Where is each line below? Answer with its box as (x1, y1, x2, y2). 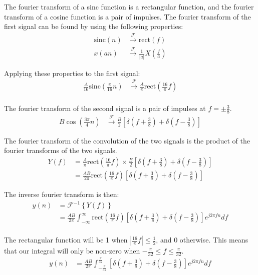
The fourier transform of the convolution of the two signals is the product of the (4, 135, 250, 145)
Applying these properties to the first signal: (4, 67, 140, 78)
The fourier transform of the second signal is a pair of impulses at (4, 103, 206, 113)
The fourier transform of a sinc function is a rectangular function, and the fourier (4, 1, 254, 11)
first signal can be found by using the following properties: (4, 21, 183, 31)
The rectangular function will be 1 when (4, 234, 128, 245)
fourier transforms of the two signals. (4, 145, 117, 155)
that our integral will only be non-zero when (4, 245, 140, 256)
